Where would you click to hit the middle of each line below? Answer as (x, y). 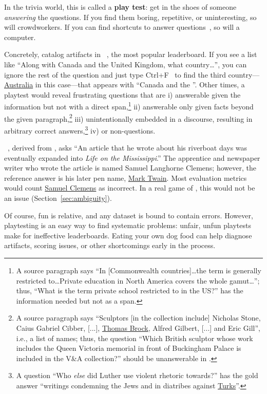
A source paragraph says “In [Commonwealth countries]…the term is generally (139, 270)
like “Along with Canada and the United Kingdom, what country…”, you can (126, 64)
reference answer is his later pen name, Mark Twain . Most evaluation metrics (126, 177)
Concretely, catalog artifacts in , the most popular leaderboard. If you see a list (131, 54)
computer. (20, 37)
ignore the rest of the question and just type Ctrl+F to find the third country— (132, 74)
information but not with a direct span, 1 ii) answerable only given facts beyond (129, 106)
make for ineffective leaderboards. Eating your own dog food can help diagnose (128, 235)
